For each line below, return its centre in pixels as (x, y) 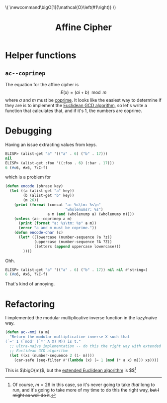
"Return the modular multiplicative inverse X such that (70, 337)
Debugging (29, 131)
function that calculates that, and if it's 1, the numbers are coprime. (74, 111)
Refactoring (30, 304)
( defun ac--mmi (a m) (28, 332)
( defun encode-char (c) (39, 233)
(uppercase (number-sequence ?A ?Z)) (73, 242)
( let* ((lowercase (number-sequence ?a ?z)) (65, 237)
